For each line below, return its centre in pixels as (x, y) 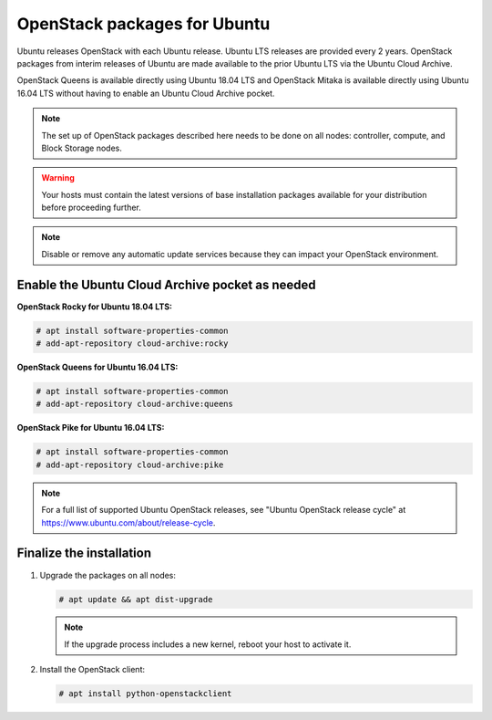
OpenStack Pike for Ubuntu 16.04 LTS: (91, 428)
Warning (58, 178)
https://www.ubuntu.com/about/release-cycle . (128, 522)
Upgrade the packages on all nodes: (108, 575)
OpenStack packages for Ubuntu (143, 24)
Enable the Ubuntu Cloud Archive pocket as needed (166, 284)
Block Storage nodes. (82, 148)
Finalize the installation (84, 553)
